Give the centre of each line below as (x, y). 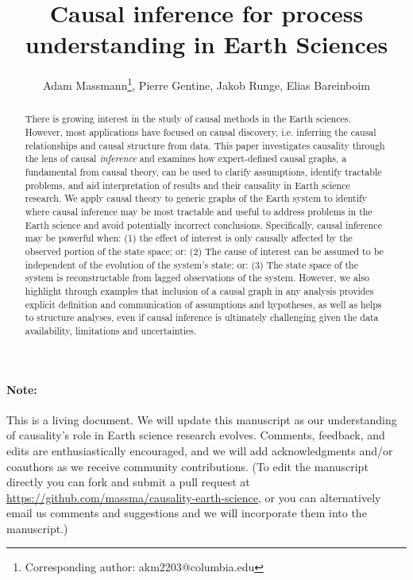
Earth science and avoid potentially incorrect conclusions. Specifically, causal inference (203, 224)
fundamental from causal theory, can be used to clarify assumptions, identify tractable (203, 171)
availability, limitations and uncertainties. (111, 330)
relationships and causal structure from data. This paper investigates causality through (205, 145)
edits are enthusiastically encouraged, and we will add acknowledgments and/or (200, 450)
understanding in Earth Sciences (206, 44)
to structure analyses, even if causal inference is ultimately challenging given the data (202, 317)
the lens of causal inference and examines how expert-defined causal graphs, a (186, 159)
